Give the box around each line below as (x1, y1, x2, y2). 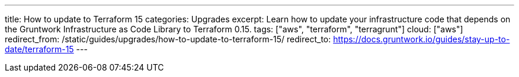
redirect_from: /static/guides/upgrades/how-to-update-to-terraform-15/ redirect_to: (5, 34, 331, 44)
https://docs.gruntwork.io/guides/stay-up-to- (333, 34, 510, 44)
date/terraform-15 (5, 44, 74, 54)
